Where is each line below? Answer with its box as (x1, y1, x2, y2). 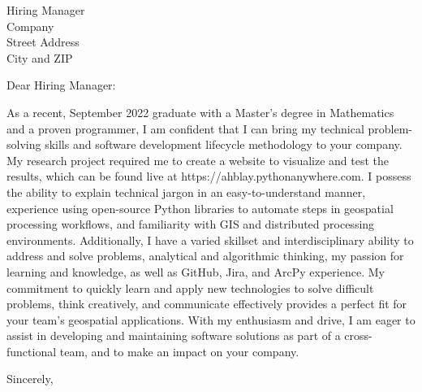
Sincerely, (6, 370, 54, 387)
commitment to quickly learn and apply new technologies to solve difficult (6, 279, 374, 296)
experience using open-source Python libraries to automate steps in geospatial (6, 199, 394, 216)
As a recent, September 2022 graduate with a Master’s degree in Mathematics (6, 103, 394, 120)
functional (6, 342, 57, 359)
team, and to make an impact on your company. (59, 342, 299, 359)
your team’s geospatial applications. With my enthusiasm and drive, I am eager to (6, 311, 416, 328)
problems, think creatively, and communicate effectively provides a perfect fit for (6, 295, 407, 312)
